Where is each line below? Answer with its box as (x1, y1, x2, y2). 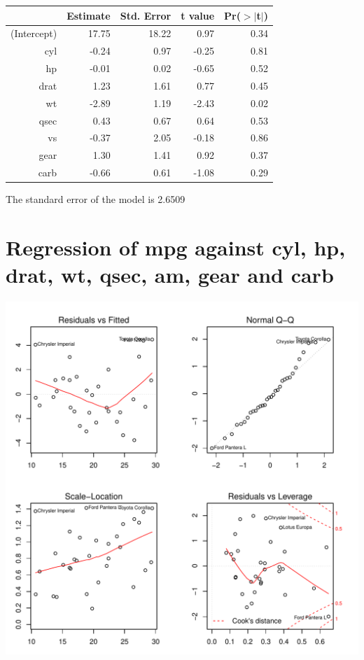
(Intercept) (10, 26, 57, 41)
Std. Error (120, 8, 171, 22)
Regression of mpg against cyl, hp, (6, 232, 346, 261)
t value (181, 8, 215, 22)
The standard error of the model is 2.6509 (6, 192, 185, 206)
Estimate (66, 8, 111, 22)
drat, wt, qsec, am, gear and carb (6, 260, 334, 289)
